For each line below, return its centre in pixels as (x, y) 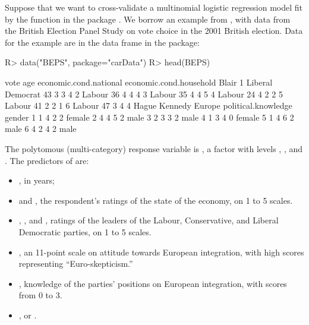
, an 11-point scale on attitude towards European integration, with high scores (161, 252)
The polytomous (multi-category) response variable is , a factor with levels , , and (154, 148)
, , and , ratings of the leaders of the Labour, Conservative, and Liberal (149, 220)
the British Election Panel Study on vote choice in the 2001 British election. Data (154, 31)
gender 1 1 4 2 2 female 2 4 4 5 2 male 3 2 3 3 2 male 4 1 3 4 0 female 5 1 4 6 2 (149, 117)
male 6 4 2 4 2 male (41, 129)
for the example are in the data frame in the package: (102, 42)
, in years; (37, 180)
